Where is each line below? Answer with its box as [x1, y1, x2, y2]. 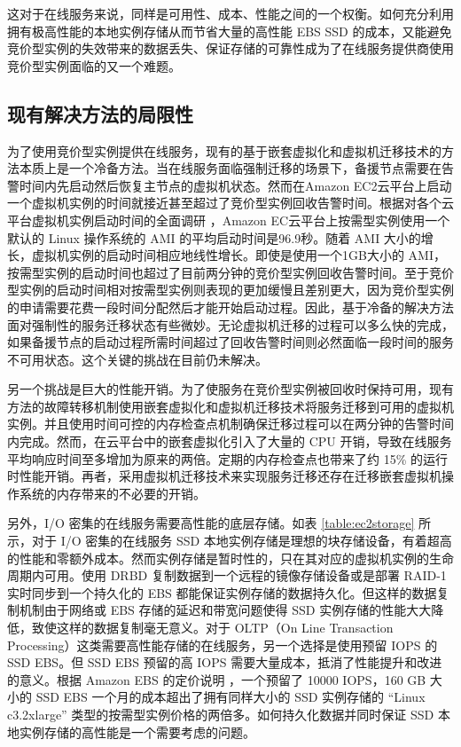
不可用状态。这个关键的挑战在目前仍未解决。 [7, 350, 268, 368]
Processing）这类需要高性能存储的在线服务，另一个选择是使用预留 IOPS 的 [7, 635, 438, 654]
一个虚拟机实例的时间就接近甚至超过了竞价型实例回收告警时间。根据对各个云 [7, 193, 454, 212]
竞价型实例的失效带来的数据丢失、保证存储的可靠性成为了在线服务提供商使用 [7, 39, 454, 58]
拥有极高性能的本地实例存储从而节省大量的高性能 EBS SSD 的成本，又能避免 [7, 21, 452, 40]
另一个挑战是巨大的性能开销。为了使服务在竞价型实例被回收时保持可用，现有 [7, 380, 454, 398]
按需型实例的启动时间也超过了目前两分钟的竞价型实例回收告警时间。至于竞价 [7, 263, 454, 281]
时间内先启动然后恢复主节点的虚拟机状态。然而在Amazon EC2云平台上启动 [19, 176, 452, 194]
